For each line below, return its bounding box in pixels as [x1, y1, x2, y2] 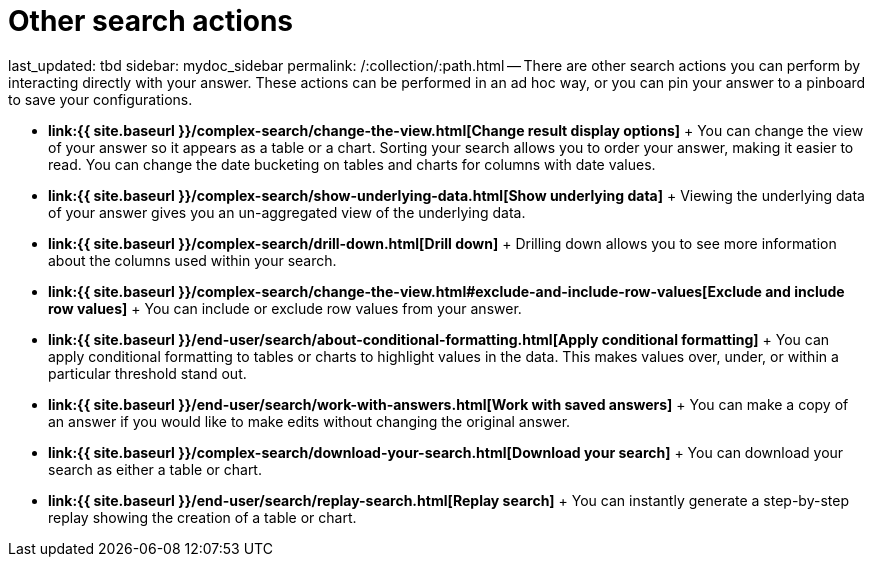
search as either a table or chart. [48, 460, 262, 478]
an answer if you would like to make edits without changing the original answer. [48, 412, 571, 430]
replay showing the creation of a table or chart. [48, 508, 357, 526]
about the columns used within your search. [48, 251, 337, 269]
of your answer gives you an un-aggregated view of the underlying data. [48, 203, 526, 221]
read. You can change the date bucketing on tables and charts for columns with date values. [48, 155, 656, 173]
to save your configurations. [8, 90, 193, 108]
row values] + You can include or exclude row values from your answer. [48, 299, 522, 317]
